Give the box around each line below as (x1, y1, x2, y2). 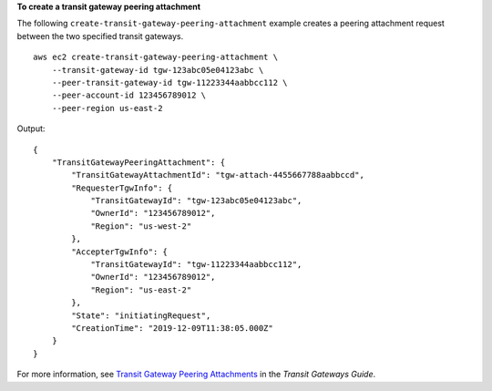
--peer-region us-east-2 (51, 103, 163, 113)
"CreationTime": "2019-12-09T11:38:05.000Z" (71, 323, 273, 333)
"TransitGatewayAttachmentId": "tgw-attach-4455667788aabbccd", (71, 170, 364, 180)
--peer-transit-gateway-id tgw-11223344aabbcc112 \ (51, 77, 288, 87)
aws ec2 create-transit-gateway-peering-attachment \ (33, 52, 278, 63)
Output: (16, 123, 46, 134)
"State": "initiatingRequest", (71, 310, 211, 321)
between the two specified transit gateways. (16, 30, 184, 41)
